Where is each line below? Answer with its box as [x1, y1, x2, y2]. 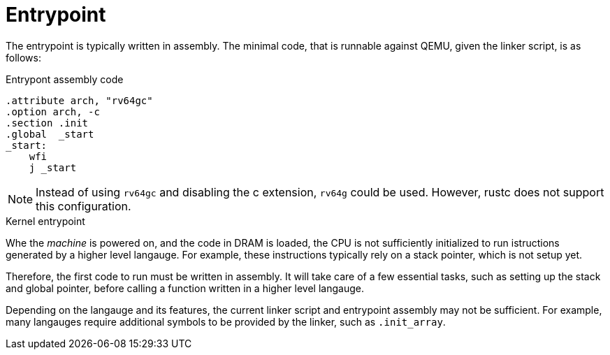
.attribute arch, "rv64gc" [6, 94, 153, 106]
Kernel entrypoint [6, 215, 85, 227]
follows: [6, 51, 41, 64]
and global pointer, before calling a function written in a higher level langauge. [6, 282, 364, 294]
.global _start [6, 128, 94, 140]
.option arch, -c [6, 106, 100, 117]
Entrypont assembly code [6, 73, 124, 85]
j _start [29, 161, 77, 173]
